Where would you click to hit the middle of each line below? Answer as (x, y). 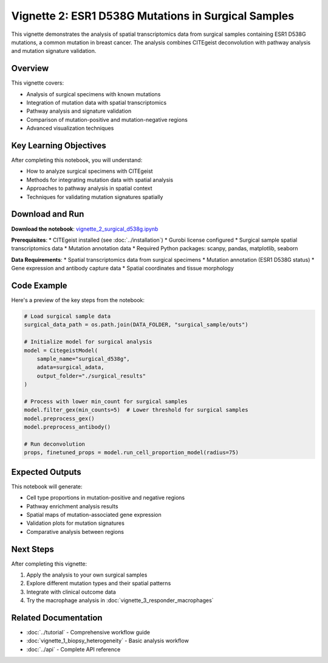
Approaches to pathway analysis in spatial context (89, 188)
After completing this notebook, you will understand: (77, 160)
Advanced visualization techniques (70, 128)
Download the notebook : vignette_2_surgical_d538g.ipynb (85, 229)
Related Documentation (57, 618)
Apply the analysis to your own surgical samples (87, 575)
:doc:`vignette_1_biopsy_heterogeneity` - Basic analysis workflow (108, 641)
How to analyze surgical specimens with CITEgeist (90, 171)
